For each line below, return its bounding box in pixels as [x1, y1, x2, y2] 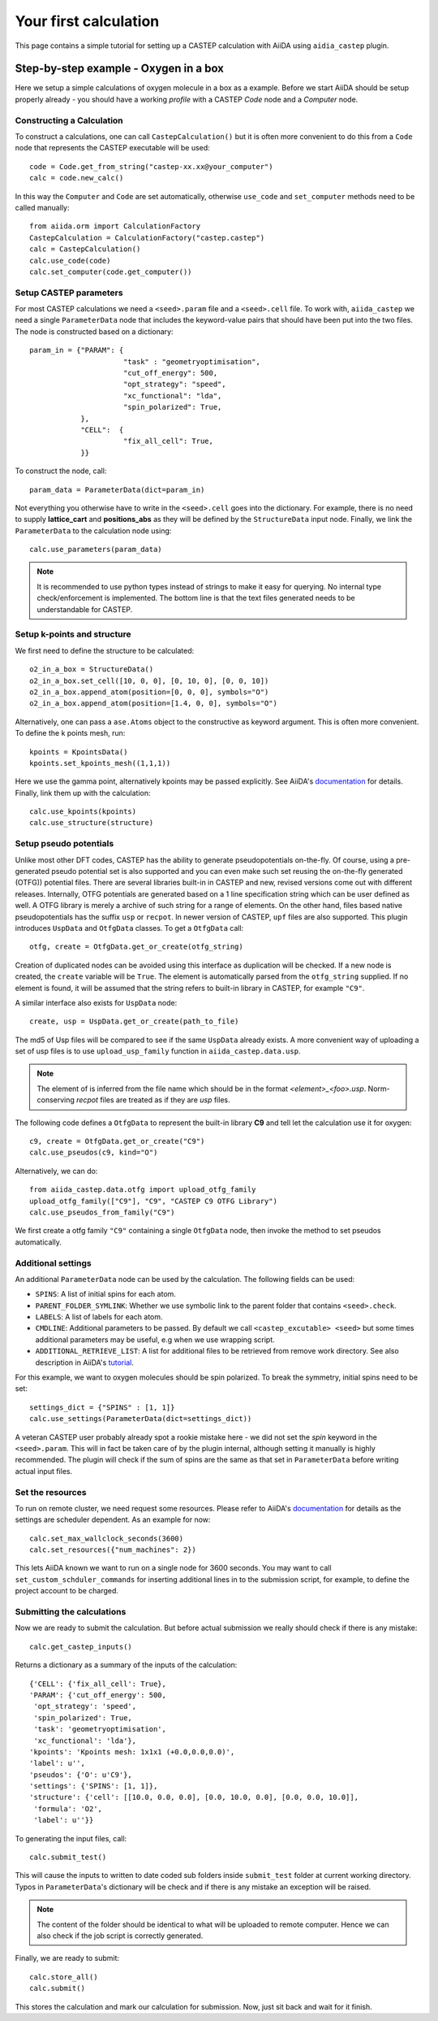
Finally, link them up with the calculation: [15, 788, 151, 798]
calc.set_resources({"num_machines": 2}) [29, 1545, 196, 1554]
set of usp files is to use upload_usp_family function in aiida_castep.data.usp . [15, 1046, 301, 1056]
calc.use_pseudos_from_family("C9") [29, 1207, 175, 1217]
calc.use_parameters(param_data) [29, 545, 162, 554]
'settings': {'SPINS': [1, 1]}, [29, 1781, 158, 1791]
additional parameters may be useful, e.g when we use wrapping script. [35, 1334, 275, 1345]
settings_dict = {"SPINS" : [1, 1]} [29, 1402, 175, 1412]
